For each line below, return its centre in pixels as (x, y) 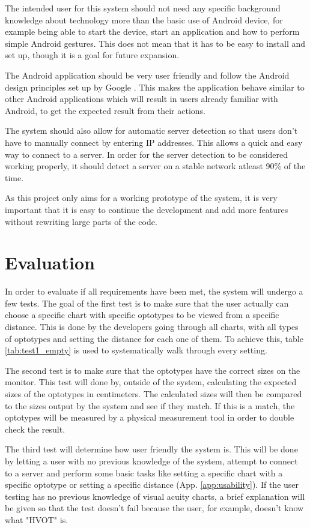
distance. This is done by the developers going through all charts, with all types (152, 326)
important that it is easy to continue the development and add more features (147, 209)
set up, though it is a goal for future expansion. (92, 55)
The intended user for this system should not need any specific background (143, 8)
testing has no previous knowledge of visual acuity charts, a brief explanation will (155, 496)
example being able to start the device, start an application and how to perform (152, 31)
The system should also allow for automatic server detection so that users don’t (151, 130)
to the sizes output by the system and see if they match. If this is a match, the (150, 405)
